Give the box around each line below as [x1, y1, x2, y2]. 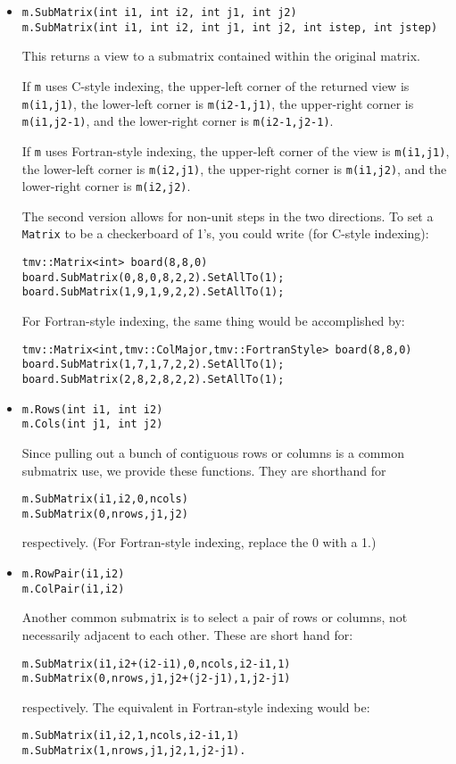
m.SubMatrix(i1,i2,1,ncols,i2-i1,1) [21, 729, 240, 743]
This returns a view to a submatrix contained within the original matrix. [21, 46, 420, 65]
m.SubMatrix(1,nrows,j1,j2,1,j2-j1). [21, 744, 246, 758]
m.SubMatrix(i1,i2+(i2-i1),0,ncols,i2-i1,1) [21, 657, 291, 670]
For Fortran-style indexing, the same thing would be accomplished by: [21, 311, 405, 330]
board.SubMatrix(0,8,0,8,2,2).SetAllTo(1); [21, 270, 285, 284]
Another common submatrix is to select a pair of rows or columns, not [21, 608, 408, 627]
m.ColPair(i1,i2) [21, 582, 125, 595]
